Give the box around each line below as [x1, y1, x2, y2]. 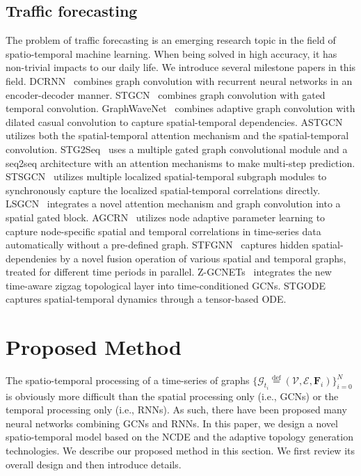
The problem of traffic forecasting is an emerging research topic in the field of [6, 33, 336, 47]
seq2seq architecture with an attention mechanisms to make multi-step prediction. [6, 155, 355, 170]
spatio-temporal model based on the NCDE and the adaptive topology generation [6, 429, 353, 444]
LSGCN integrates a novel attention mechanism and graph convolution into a [6, 196, 341, 211]
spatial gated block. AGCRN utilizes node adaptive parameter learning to [6, 209, 326, 224]
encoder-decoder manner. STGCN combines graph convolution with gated [6, 87, 326, 102]
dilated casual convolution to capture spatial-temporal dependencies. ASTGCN [6, 114, 343, 129]
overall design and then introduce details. [6, 457, 182, 471]
